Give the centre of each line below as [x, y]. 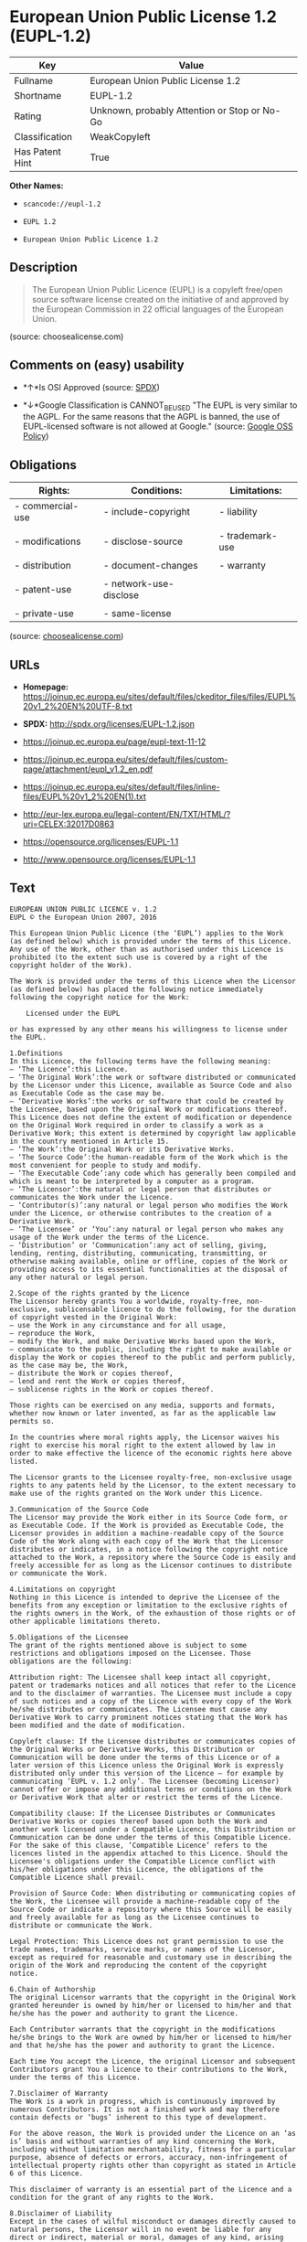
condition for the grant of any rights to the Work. [112, 2197]
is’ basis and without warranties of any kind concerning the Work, [143, 2141]
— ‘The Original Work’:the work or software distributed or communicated [153, 1077]
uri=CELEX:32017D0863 [69, 824]
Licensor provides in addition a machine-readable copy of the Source [147, 1533]
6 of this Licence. [47, 2173]
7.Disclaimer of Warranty [58, 2093]
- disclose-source [143, 541]
